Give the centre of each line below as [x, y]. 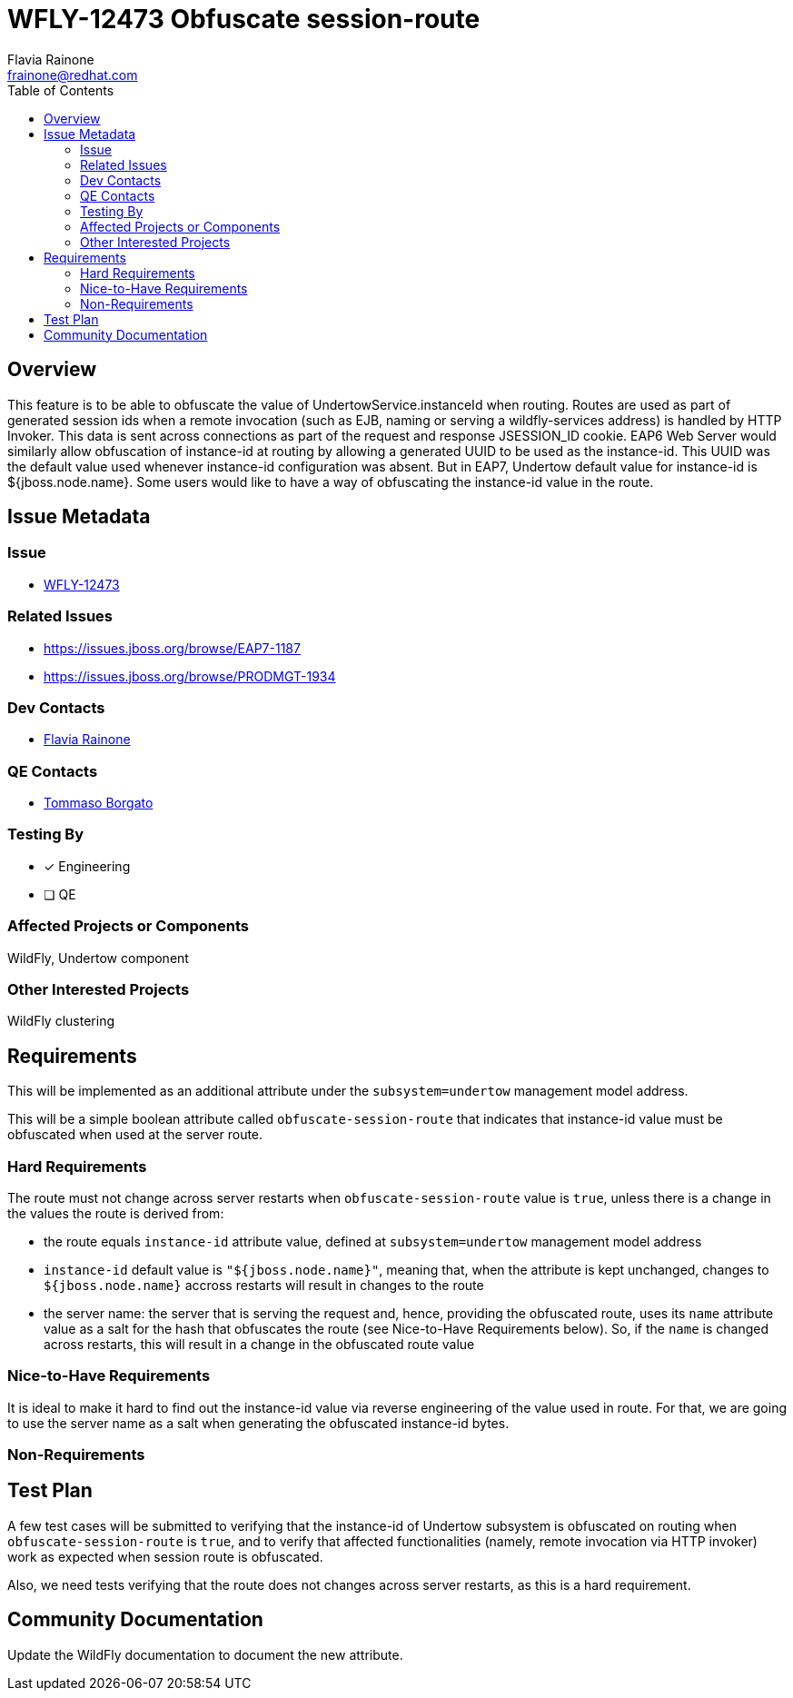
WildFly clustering [61, 1021]
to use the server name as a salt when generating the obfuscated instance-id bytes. [258, 1423]
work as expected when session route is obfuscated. [165, 1556]
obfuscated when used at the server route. [135, 1135]
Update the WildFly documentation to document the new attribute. [205, 1654]
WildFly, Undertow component [98, 958]
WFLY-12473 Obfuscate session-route [244, 19]
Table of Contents [61, 90]
